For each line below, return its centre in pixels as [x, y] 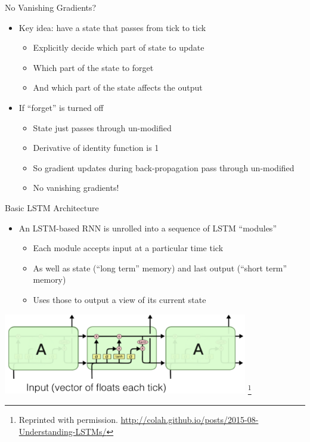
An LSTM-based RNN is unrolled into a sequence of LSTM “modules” [148, 228]
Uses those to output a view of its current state [120, 299]
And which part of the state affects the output [118, 87]
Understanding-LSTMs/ [63, 431]
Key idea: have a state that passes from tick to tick [112, 27]
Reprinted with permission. [68, 419]
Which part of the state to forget [93, 67]
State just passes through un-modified [102, 127]
